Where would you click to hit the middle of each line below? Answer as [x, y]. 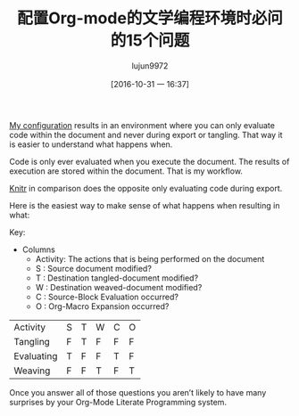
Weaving [32, 371]
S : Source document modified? [93, 268]
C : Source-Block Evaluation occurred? [107, 297]
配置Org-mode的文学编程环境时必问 [150, 18]
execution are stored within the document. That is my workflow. [126, 171]
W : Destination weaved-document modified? [119, 287]
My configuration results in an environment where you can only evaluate [142, 125]
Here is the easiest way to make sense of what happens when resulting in [145, 205]
